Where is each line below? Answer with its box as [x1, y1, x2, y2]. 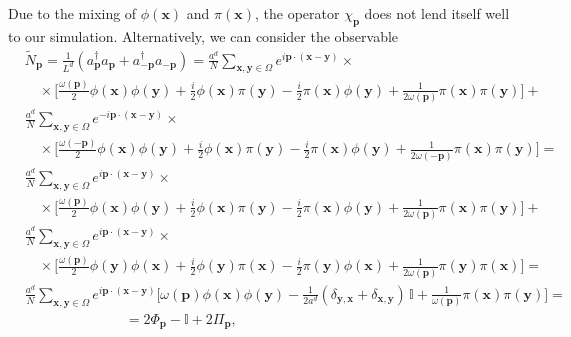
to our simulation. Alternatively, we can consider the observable [8, 25, 399, 46]
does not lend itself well [364, 3, 510, 23]
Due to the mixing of [8, 3, 137, 23]
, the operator [255, 3, 340, 23]
